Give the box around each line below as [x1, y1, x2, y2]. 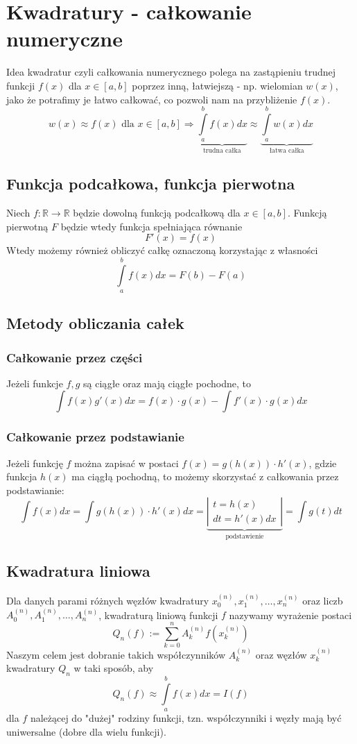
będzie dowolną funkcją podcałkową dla [73, 205, 241, 219]
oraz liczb [302, 593, 343, 607]
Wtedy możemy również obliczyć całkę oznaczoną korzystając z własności [6, 243, 318, 257]
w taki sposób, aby [73, 661, 154, 675]
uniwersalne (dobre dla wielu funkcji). [6, 725, 166, 739]
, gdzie [308, 455, 337, 470]
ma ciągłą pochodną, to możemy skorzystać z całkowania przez [71, 469, 339, 484]
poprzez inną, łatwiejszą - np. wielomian [132, 78, 303, 92]
